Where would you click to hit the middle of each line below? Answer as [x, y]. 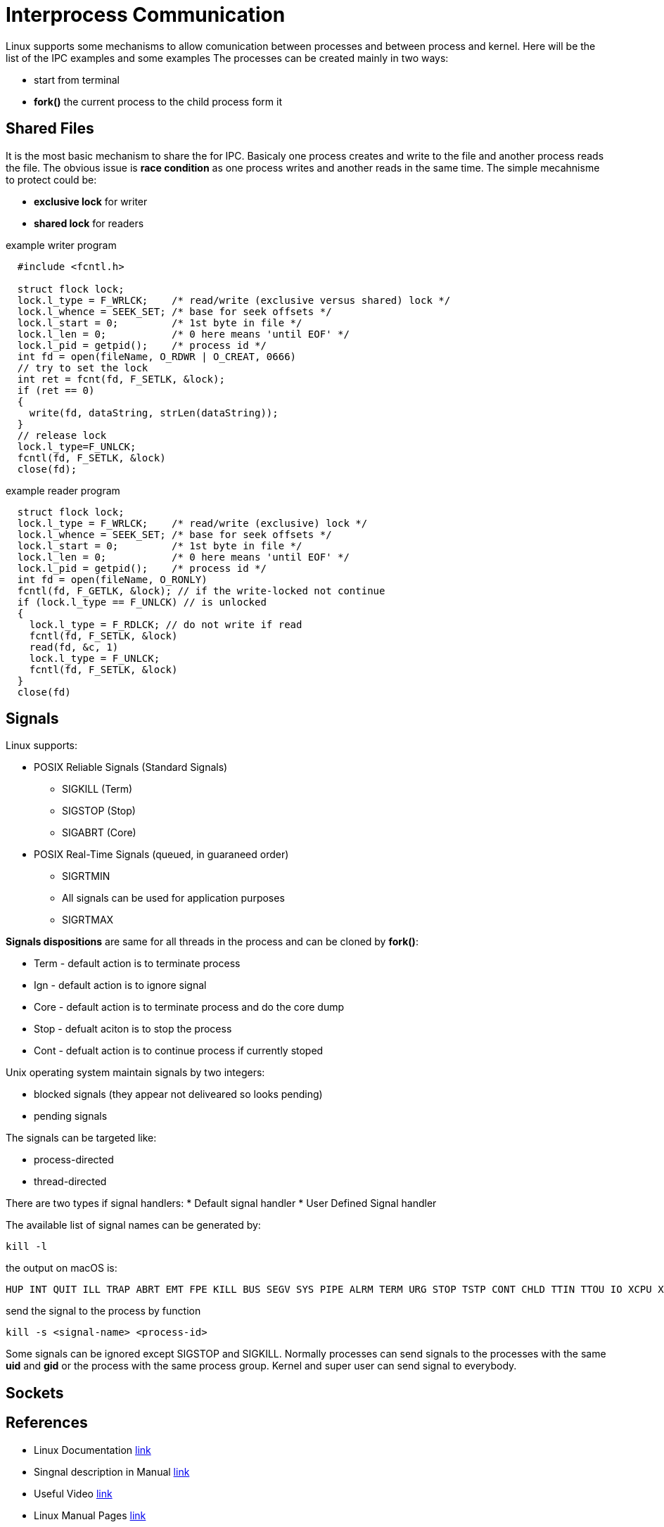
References [47, 1423]
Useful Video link [73, 1493]
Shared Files [50, 129]
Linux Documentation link [92, 1450]
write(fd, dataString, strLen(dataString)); [154, 413]
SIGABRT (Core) [99, 833]
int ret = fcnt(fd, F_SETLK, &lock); [121, 379]
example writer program [61, 245]
